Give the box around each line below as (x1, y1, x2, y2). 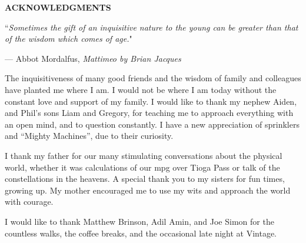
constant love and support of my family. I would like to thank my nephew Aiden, (5, 95, 297, 107)
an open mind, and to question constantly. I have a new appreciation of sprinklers (5, 118, 300, 130)
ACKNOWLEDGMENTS (5, 1, 111, 13)
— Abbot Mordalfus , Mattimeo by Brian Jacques (5, 52, 181, 64)
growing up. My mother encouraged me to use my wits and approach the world (5, 184, 291, 196)
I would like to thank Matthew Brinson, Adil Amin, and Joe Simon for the (5, 215, 274, 227)
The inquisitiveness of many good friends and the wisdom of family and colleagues (5, 72, 301, 84)
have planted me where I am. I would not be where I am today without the (5, 83, 277, 95)
